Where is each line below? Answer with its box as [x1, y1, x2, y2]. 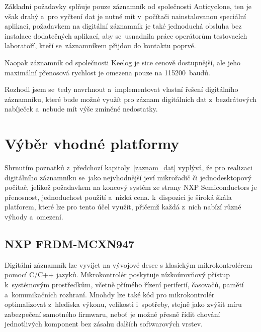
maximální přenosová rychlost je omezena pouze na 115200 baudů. [5, 67, 210, 77]
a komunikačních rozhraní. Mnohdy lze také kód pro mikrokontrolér [5, 289, 215, 299]
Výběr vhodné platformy [5, 133, 180, 154]
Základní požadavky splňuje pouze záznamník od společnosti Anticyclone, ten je [5, 1, 252, 11]
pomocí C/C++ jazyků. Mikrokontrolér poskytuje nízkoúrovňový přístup [5, 269, 230, 280]
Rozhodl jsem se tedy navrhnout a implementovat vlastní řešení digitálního [5, 84, 238, 94]
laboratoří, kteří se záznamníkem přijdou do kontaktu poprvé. [5, 40, 196, 51]
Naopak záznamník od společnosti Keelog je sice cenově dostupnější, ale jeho [5, 57, 240, 67]
